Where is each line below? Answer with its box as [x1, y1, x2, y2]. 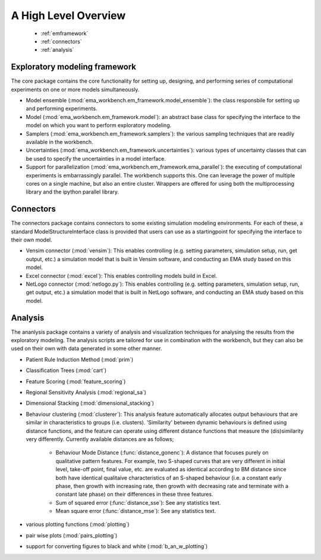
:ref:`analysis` [40, 46, 74, 54]
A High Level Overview [11, 9, 126, 22]
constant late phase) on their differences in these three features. [55, 491, 213, 498]
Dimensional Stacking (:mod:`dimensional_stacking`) [26, 399, 155, 407]
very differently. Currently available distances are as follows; [26, 435, 174, 443]
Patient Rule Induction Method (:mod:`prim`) [26, 356, 134, 363]
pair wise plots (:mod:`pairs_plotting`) [26, 531, 118, 539]
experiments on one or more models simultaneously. [11, 86, 140, 93]
